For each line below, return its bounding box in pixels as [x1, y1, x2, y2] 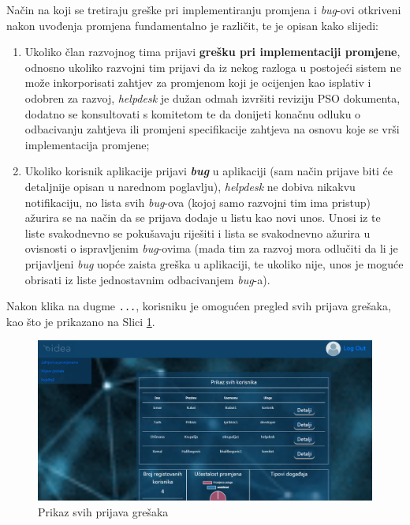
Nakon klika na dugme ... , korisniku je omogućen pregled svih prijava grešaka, [6, 298, 391, 314]
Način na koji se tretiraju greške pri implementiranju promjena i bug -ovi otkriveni [6, 2, 401, 17]
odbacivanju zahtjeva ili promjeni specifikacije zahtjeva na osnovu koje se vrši [24, 121, 400, 137]
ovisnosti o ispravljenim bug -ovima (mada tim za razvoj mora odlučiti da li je [24, 240, 398, 257]
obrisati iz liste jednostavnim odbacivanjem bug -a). [24, 271, 270, 287]
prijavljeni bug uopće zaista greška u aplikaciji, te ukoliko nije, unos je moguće [24, 255, 404, 272]
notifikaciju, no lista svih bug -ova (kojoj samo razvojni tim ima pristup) [24, 193, 371, 210]
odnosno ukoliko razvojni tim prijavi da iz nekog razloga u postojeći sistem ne [24, 58, 401, 75]
